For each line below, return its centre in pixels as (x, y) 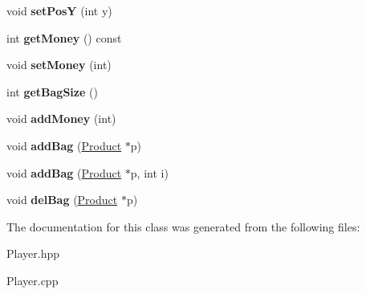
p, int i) (149, 172)
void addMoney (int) (61, 118)
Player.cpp (33, 280)
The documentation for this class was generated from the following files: (183, 226)
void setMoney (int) (59, 65)
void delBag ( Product (62, 200)
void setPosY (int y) (59, 10)
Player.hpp (33, 253)
